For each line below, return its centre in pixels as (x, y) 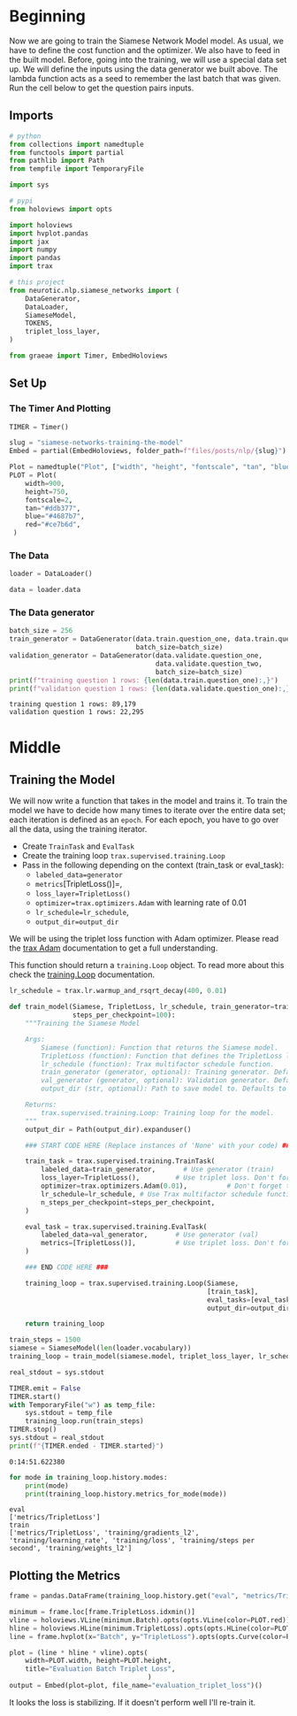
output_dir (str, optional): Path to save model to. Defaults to (164, 1089)
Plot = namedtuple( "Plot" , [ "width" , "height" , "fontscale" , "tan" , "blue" (152, 467)
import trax (31, 266)
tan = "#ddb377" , (53, 508)
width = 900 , (45, 483)
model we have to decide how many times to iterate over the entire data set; (148, 811)
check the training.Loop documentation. (82, 974)
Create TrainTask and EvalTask (78, 846)
